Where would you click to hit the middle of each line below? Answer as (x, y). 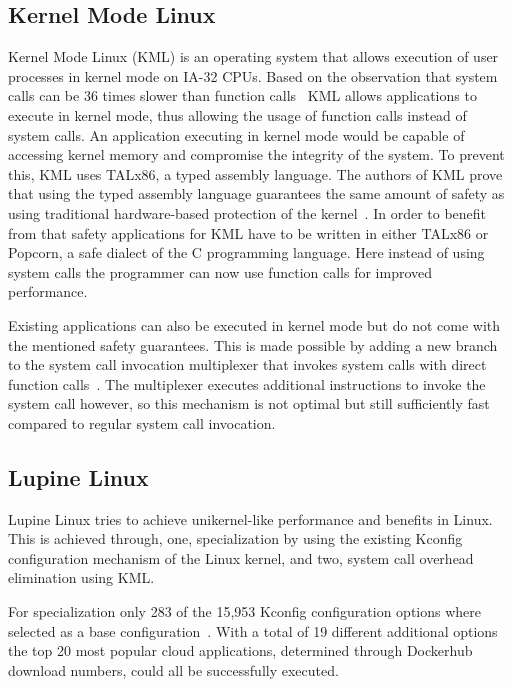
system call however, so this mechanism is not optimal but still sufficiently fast (249, 403)
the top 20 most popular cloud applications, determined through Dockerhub (240, 650)
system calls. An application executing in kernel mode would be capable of (236, 134)
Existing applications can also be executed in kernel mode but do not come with (254, 324)
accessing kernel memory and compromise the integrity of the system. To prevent (256, 154)
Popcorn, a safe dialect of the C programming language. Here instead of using (246, 252)
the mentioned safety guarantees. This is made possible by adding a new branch (253, 344)
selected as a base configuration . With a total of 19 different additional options (253, 630)
